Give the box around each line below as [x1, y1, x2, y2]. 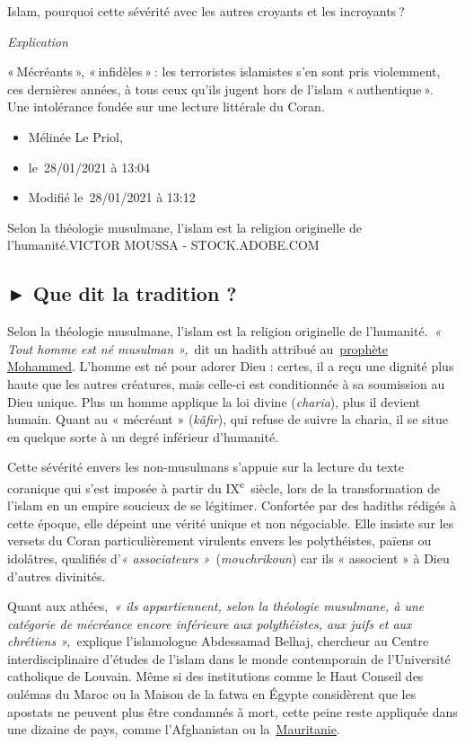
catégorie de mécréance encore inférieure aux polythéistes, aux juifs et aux [7, 614, 412, 633]
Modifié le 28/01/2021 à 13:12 [28, 188, 196, 207]
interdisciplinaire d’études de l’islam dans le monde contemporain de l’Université [7, 649, 451, 668]
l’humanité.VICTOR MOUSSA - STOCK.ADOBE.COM [7, 235, 320, 254]
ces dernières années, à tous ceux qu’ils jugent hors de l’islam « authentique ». [7, 79, 434, 98]
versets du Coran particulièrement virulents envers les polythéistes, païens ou [7, 531, 432, 550]
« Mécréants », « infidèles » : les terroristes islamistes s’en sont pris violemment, [7, 62, 441, 81]
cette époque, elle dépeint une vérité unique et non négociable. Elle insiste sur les [7, 513, 454, 532]
